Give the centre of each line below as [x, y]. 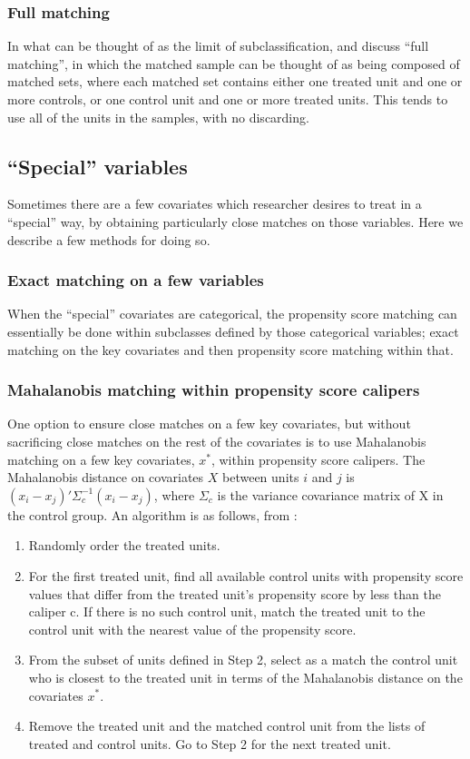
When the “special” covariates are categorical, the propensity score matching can [232, 314]
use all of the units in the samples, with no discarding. [158, 117]
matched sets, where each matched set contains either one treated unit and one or [235, 81]
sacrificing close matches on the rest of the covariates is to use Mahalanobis [217, 441]
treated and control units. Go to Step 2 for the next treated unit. [210, 743]
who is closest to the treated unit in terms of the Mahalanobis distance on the [245, 677]
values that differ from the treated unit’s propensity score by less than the [235, 593]
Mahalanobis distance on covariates [106, 477]
